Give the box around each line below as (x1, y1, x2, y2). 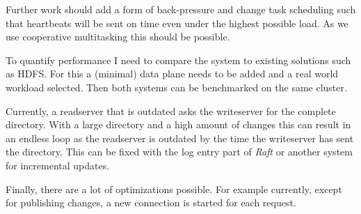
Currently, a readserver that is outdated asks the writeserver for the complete (6, 103, 336, 118)
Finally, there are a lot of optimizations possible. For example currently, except (6, 181, 342, 196)
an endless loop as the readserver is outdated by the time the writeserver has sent (6, 130, 354, 145)
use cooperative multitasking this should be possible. (6, 29, 230, 44)
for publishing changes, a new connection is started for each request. (6, 195, 296, 210)
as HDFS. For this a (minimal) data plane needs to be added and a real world (6, 66, 339, 81)
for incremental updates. (6, 158, 110, 172)
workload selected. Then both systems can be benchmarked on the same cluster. (6, 79, 347, 94)
